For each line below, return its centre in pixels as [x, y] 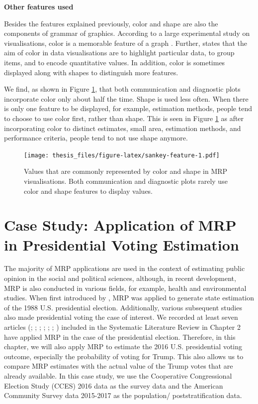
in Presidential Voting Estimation [122, 244]
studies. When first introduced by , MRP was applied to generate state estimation [129, 298]
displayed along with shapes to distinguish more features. [91, 72]
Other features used [39, 6]
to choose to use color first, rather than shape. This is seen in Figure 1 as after [124, 118]
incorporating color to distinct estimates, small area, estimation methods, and [123, 128]
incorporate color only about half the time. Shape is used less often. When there [126, 98]
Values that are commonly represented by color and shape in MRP [126, 171]
